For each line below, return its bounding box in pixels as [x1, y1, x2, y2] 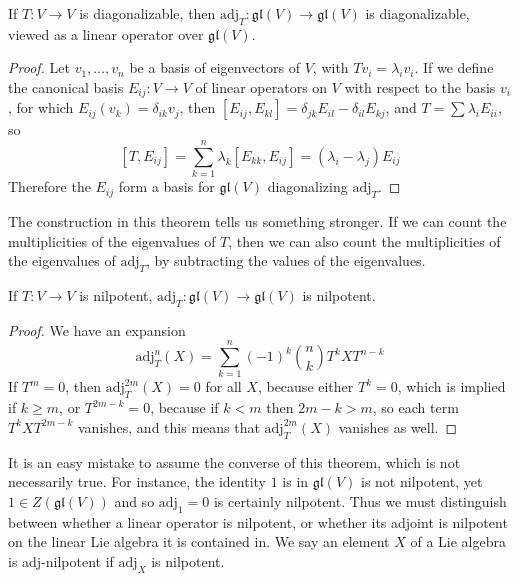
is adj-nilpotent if [8, 550, 114, 571]
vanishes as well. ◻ [338, 416, 458, 437]
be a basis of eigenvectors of [129, 57, 301, 78]
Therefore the [8, 176, 91, 197]
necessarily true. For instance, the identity [8, 471, 266, 492]
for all [205, 376, 242, 397]
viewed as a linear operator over [8, 23, 204, 44]
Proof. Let [8, 57, 70, 78]
